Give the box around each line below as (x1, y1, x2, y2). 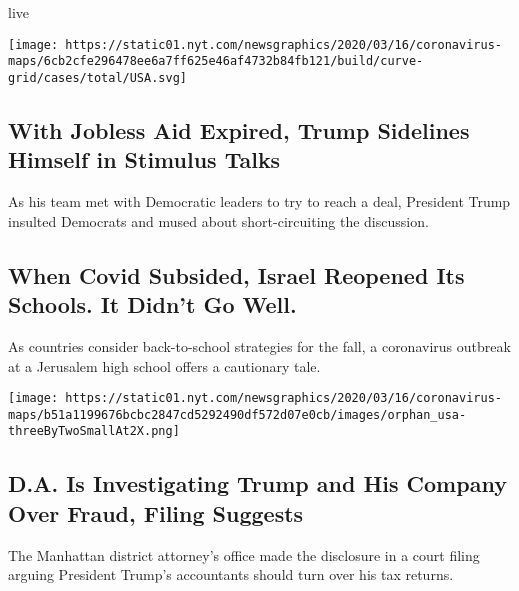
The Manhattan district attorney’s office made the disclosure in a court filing (8, 544, 480, 565)
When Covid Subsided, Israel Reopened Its (8, 259, 465, 290)
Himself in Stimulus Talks (8, 144, 281, 175)
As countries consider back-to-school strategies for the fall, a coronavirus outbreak (8, 335, 511, 356)
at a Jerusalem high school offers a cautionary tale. (8, 355, 321, 376)
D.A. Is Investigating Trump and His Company (8, 468, 507, 499)
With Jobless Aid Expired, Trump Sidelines (8, 114, 470, 145)
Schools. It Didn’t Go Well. (8, 289, 297, 320)
